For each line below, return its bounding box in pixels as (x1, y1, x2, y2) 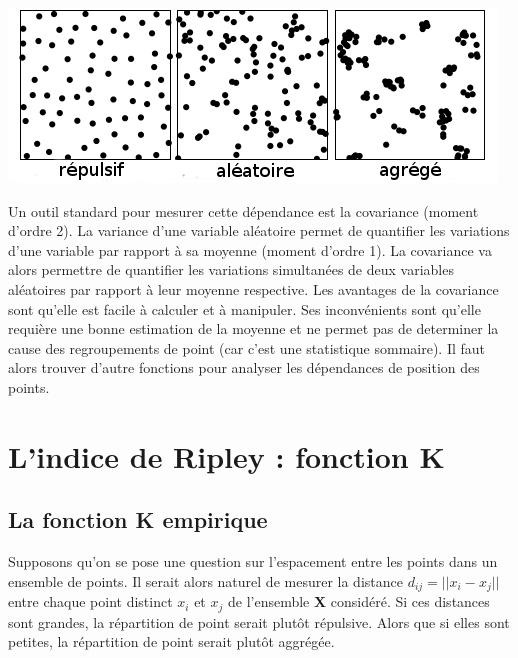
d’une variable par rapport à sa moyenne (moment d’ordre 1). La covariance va (8, 239, 492, 260)
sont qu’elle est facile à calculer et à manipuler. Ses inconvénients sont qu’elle (8, 298, 481, 319)
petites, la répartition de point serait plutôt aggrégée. (8, 631, 335, 652)
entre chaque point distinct (8, 591, 173, 612)
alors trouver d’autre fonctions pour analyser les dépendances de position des (8, 357, 480, 378)
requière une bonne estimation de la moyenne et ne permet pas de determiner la (8, 318, 499, 339)
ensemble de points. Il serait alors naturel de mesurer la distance (8, 570, 403, 591)
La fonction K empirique (8, 504, 268, 535)
